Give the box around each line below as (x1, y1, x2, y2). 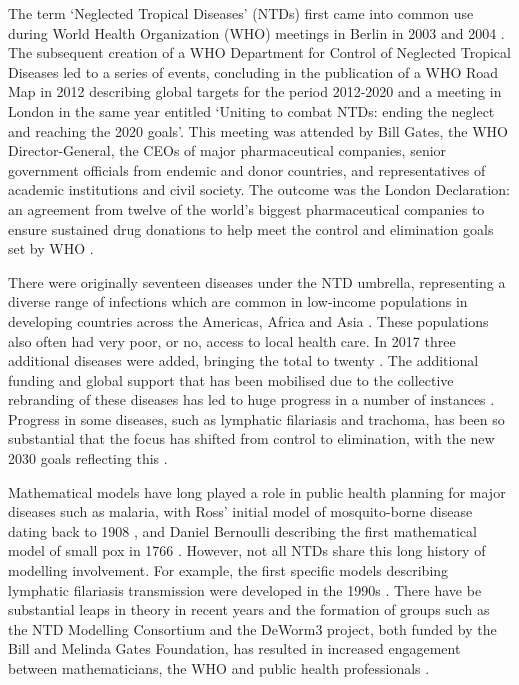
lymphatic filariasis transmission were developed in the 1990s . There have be (8, 579, 482, 600)
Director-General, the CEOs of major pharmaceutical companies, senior (8, 140, 447, 161)
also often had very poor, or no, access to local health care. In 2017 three (8, 330, 456, 351)
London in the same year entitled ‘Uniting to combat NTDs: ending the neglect (8, 100, 495, 121)
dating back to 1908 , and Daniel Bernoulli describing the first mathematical (8, 520, 477, 541)
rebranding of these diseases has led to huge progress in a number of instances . (8, 389, 495, 410)
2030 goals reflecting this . (8, 448, 168, 469)
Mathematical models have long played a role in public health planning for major (8, 481, 506, 502)
